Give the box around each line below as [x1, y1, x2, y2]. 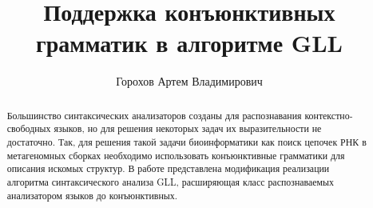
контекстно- [304, 108, 353, 122]
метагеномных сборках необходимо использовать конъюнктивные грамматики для [6, 148, 345, 162]
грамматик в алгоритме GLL [36, 26, 343, 59]
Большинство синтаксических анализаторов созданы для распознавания [6, 108, 302, 122]
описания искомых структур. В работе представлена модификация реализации [6, 162, 330, 175]
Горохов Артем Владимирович [116, 73, 263, 90]
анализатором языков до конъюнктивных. [6, 188, 177, 202]
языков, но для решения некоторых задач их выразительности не [54, 122, 322, 135]
